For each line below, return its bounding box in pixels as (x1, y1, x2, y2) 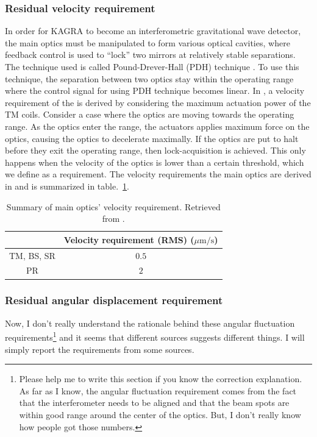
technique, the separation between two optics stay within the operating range (5, 72, 294, 85)
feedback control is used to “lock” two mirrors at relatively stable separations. (5, 48, 296, 61)
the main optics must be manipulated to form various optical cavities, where (5, 36, 290, 49)
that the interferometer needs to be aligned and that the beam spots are (19, 396, 290, 409)
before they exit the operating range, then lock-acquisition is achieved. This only (5, 144, 306, 157)
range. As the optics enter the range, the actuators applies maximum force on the (5, 119, 310, 132)
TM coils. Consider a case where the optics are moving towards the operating (5, 108, 294, 121)
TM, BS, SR (9, 249, 55, 261)
